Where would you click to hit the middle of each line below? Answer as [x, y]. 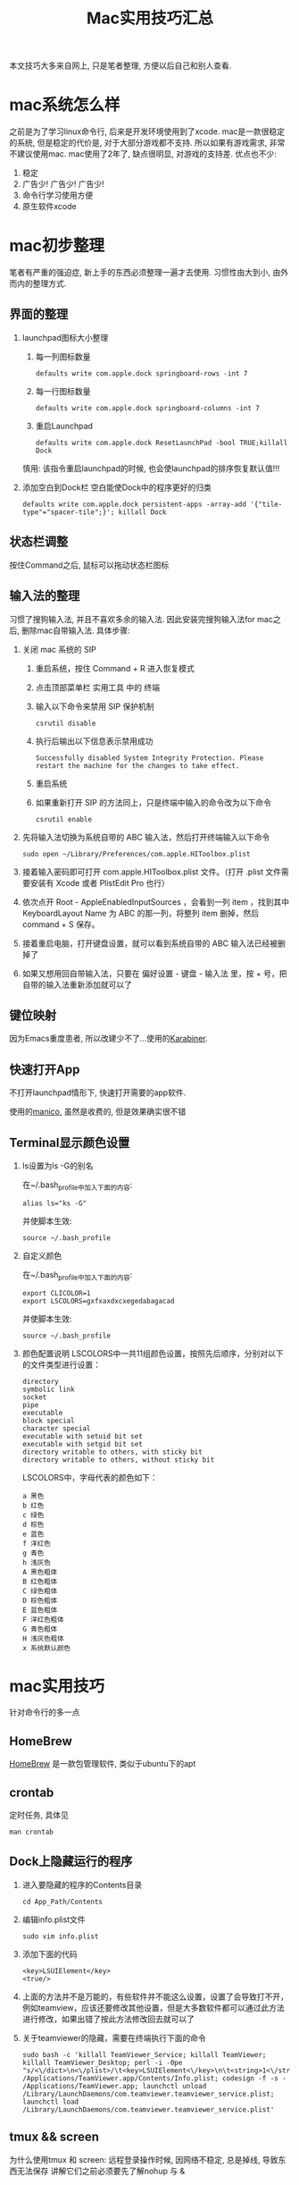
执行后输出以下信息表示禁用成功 [94, 741]
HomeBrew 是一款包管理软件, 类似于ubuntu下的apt [103, 1764]
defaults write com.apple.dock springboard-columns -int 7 [148, 408]
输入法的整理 [45, 596]
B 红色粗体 [40, 1582]
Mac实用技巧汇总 [150, 18]
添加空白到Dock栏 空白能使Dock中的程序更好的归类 [117, 487]
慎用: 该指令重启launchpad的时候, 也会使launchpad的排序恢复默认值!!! [151, 468]
